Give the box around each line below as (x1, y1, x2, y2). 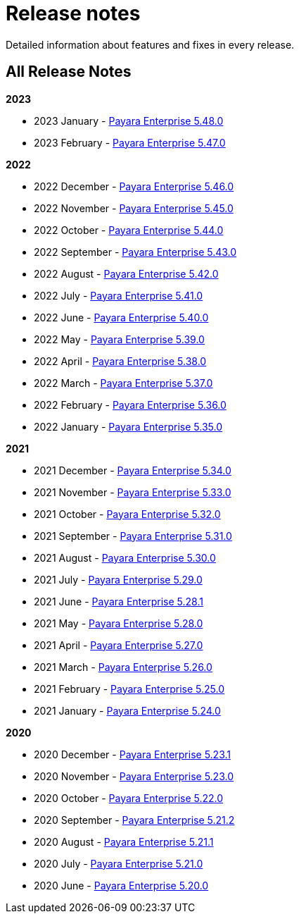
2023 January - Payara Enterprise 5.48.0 (34, 114, 224, 127)
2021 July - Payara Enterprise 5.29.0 (34, 573, 203, 586)
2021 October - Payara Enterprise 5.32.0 (34, 507, 221, 520)
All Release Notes (6, 63, 132, 81)
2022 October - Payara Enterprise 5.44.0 (34, 223, 224, 236)
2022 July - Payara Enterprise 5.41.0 (34, 289, 203, 302)
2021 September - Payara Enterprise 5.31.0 (34, 529, 232, 542)
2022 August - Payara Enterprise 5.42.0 (34, 267, 219, 280)
